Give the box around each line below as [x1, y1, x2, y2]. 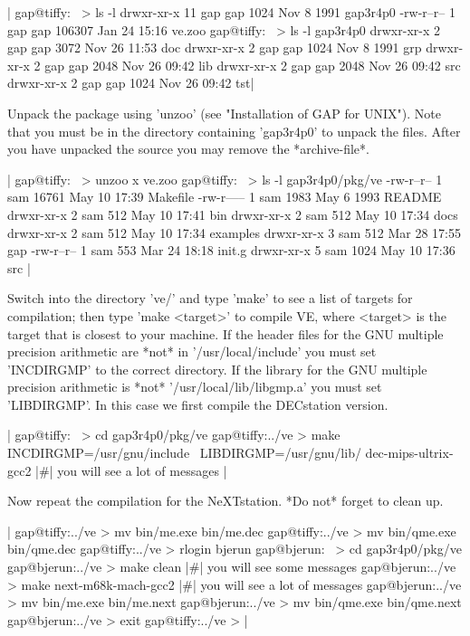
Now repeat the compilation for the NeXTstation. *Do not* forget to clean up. [7, 491, 444, 510]
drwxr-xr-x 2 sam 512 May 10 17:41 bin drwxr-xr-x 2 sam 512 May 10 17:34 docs [7, 204, 458, 223]
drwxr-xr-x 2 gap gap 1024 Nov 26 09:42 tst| [7, 73, 254, 92]
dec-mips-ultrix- [365, 443, 454, 462]
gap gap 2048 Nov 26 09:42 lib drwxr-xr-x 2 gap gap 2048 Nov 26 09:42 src [44, 55, 461, 74]
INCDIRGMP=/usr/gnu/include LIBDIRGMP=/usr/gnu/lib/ [7, 443, 361, 462]
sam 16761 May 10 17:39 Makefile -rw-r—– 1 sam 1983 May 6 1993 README [7, 187, 442, 206]
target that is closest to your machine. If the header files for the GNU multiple [7, 324, 444, 343]
